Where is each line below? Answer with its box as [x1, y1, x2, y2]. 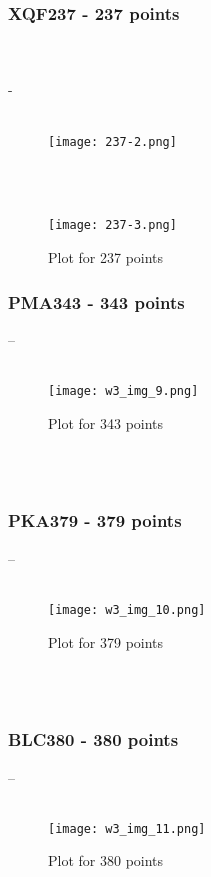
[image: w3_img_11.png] [48, 821, 206, 836]
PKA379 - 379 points [8, 508, 182, 533]
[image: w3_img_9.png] [48, 384, 199, 399]
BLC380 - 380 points [8, 727, 179, 752]
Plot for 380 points [48, 850, 164, 871]
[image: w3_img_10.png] [48, 602, 206, 617]
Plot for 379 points [48, 631, 164, 652]
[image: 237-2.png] [48, 134, 177, 149]
